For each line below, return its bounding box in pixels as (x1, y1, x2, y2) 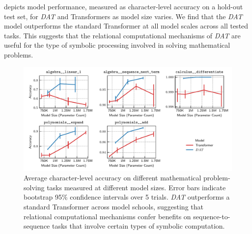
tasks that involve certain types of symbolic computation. (52, 221, 225, 231)
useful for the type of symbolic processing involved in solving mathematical (4, 40, 230, 50)
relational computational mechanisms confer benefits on (24, 211, 191, 221)
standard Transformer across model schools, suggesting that (24, 201, 203, 211)
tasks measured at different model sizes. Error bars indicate (47, 182, 226, 192)
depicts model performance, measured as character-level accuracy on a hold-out (4, 1, 243, 11)
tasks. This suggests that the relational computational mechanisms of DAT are (4, 30, 241, 40)
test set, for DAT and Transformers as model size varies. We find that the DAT (4, 11, 243, 21)
